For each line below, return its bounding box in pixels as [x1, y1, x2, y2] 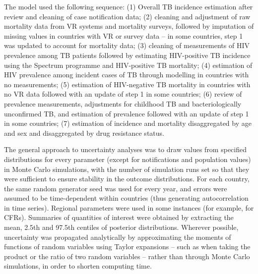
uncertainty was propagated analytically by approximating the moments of [4, 231, 231, 242]
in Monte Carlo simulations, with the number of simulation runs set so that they [4, 164, 250, 174]
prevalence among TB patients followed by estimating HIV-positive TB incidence [4, 50, 251, 60]
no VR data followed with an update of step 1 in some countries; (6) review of [4, 89, 242, 99]
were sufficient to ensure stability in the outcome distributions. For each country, [4, 173, 250, 184]
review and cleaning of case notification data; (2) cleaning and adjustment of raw [4, 11, 251, 21]
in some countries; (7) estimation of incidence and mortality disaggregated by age [4, 118, 252, 128]
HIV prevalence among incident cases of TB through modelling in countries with [4, 69, 249, 80]
